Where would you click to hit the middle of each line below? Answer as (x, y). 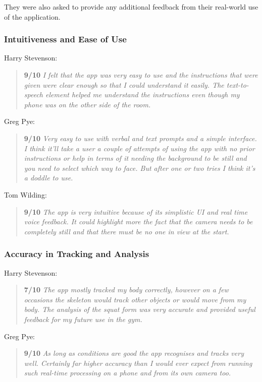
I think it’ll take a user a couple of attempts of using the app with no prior (139, 148)
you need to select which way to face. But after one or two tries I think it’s (140, 168)
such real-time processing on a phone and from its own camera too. (127, 373)
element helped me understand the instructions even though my (143, 94)
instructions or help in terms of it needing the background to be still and (135, 158)
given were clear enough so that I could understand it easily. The (124, 84)
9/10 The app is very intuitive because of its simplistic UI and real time (136, 211)
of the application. (32, 16)
